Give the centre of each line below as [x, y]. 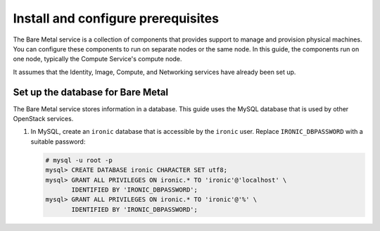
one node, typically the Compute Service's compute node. [97, 59]
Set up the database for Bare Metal [91, 92]
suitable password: [58, 142]
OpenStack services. [43, 119]
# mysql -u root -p [79, 160]
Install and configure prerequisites [116, 18]
